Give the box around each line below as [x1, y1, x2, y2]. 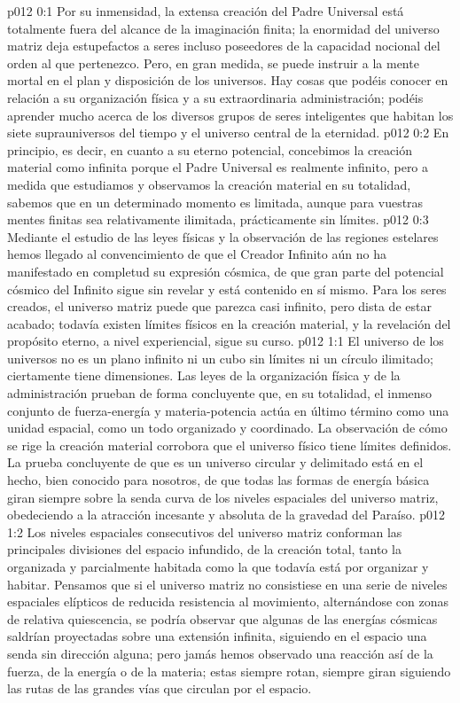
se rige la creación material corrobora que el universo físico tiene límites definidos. [7, 435, 452, 454]
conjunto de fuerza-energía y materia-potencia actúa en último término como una [7, 401, 449, 419]
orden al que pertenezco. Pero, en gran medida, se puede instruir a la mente [7, 53, 419, 72]
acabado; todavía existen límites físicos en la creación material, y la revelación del [7, 314, 451, 332]
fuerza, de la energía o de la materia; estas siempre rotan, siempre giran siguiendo [7, 661, 451, 680]
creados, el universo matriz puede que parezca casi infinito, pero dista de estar [7, 297, 432, 316]
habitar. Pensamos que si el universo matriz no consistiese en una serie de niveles [7, 574, 448, 593]
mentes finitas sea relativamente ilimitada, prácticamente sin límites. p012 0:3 [7, 210, 429, 229]
